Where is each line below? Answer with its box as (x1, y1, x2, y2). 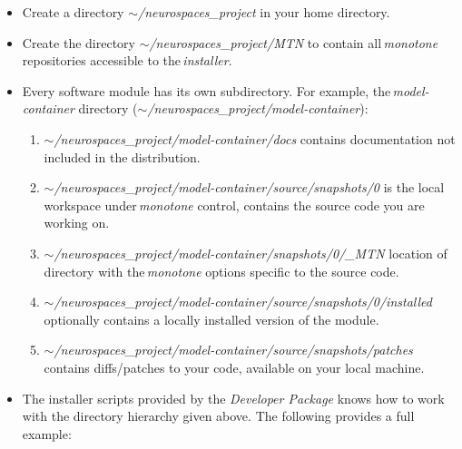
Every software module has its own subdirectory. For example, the (22, 81, 391, 100)
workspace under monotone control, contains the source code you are (44, 195, 425, 214)
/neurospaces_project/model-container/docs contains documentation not (54, 129, 456, 148)
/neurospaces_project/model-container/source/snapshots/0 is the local (54, 178, 445, 197)
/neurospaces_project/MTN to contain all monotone (149, 33, 438, 52)
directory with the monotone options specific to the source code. (44, 261, 399, 280)
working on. (44, 213, 110, 232)
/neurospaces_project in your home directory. (138, 3, 390, 21)
